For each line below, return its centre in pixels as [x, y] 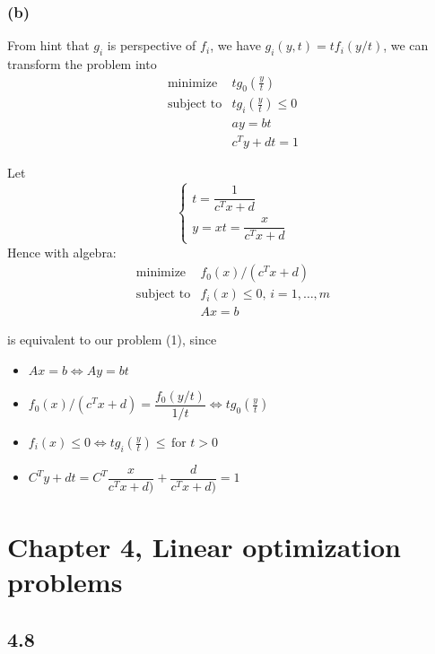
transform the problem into [82, 64]
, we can [406, 45]
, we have [235, 45]
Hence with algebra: [62, 252]
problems [65, 582]
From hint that [48, 45]
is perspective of [152, 45]
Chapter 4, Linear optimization [204, 547]
